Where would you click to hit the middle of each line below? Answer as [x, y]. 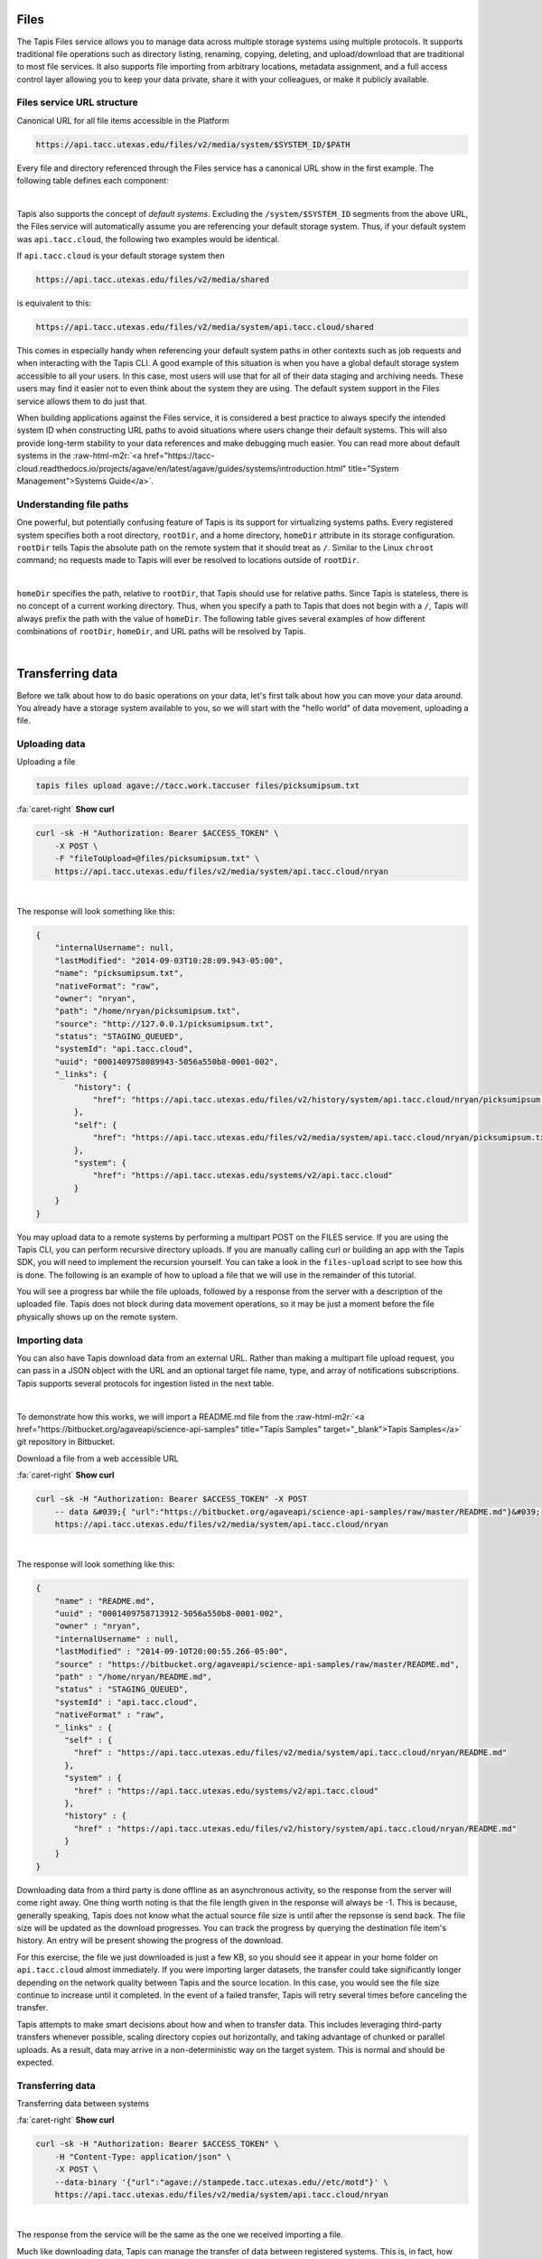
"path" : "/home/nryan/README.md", [133, 1677]
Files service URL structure [78, 102]
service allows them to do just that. [82, 401]
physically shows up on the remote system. [97, 1317]
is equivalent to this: [54, 304]
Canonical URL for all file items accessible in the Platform [123, 120]
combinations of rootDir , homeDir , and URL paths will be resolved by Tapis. [161, 632]
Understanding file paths [73, 504]
